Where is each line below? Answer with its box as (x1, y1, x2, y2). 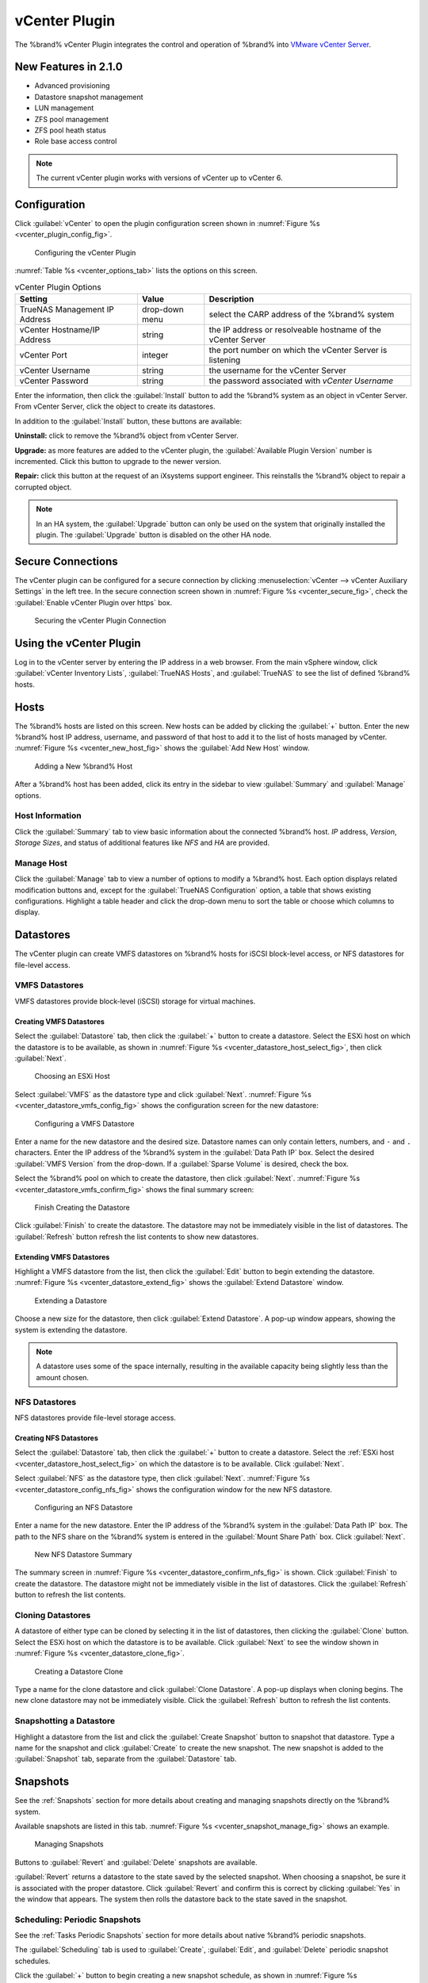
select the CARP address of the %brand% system (208, 309, 395, 320)
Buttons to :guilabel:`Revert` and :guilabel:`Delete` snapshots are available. (14, 1857, 258, 1867)
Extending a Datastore (34, 1295, 107, 1305)
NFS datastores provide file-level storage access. (14, 1413, 176, 1422)
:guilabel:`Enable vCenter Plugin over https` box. (14, 597, 173, 607)
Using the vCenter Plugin (14, 636, 142, 650)
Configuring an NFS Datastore (34, 1502, 133, 1512)
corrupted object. (14, 482, 72, 492)
